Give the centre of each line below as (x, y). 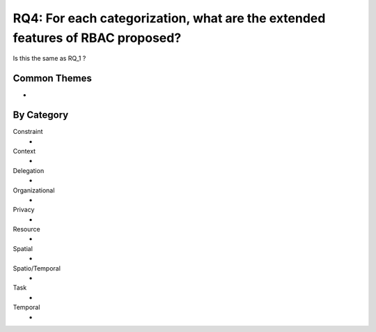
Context (24, 151)
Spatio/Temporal (37, 268)
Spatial (23, 248)
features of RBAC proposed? (97, 38)
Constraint (28, 132)
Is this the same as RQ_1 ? (49, 59)
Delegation (29, 170)
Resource (27, 229)
